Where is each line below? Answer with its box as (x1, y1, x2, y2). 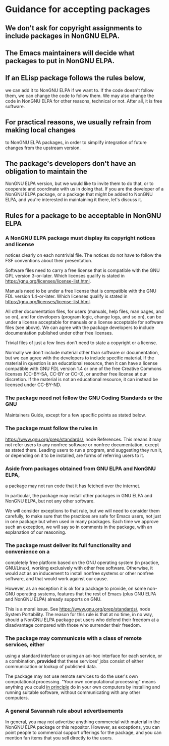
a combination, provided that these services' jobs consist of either (5, 658, 144, 664)
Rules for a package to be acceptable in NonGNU (5, 211, 161, 220)
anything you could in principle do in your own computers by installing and (5, 684, 160, 690)
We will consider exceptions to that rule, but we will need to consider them (5, 507, 160, 514)
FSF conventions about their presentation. (5, 258, 92, 264)
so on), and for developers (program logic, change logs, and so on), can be (5, 314, 161, 320)
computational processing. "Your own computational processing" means (5, 678, 156, 684)
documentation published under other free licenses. (5, 330, 114, 336)
